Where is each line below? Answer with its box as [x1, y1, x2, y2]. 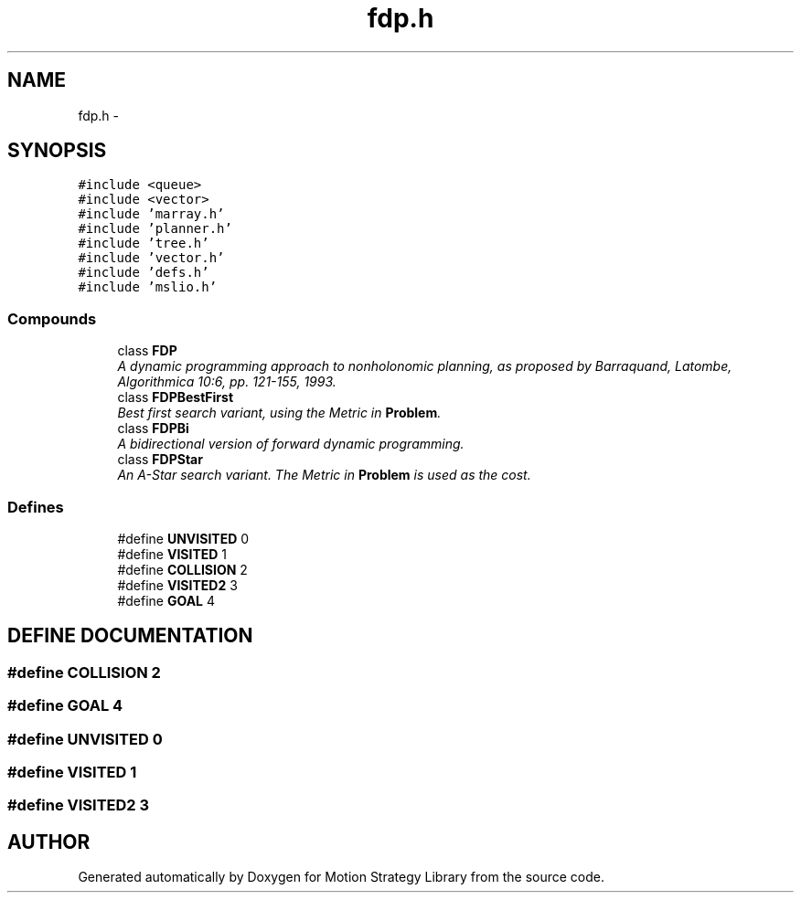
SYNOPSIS [7, 139, 107, 163]
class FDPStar [117, 451, 203, 468]
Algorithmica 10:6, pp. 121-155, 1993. [117, 374, 336, 390]
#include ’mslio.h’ [78, 280, 218, 295]
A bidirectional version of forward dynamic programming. [117, 436, 465, 452]
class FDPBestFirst [117, 389, 234, 406]
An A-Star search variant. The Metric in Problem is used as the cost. [117, 467, 531, 483]
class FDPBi [117, 420, 189, 437]
